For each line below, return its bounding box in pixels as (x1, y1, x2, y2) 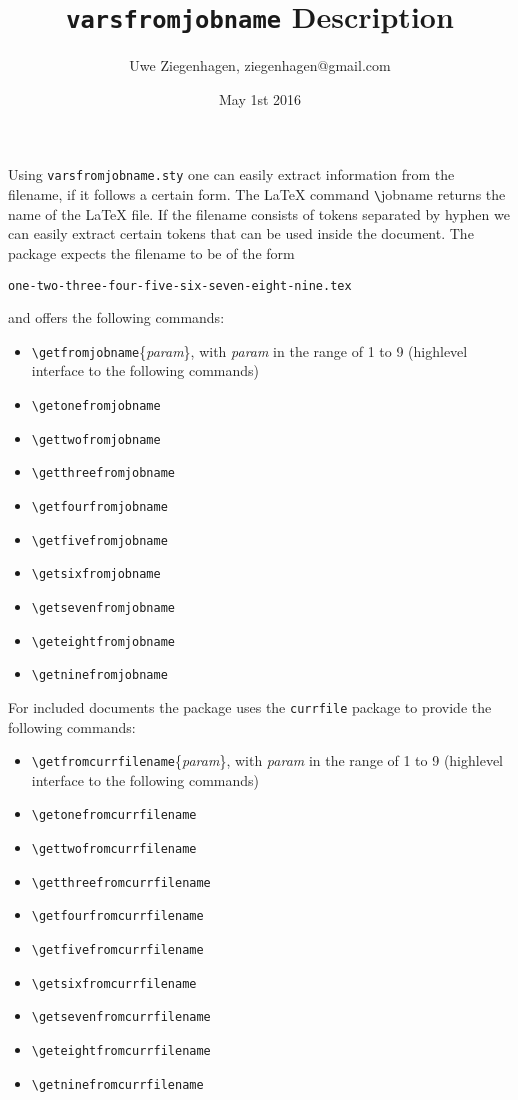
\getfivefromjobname (31, 533, 168, 548)
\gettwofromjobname (31, 432, 161, 447)
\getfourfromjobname (31, 500, 168, 514)
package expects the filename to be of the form (8, 242, 295, 263)
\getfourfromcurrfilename (31, 909, 204, 924)
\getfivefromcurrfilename (31, 943, 204, 958)
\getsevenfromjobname (31, 600, 175, 615)
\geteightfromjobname (31, 634, 175, 649)
